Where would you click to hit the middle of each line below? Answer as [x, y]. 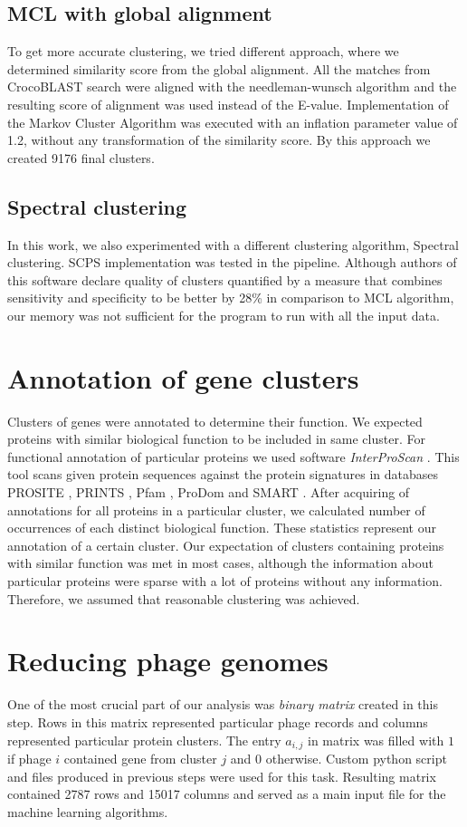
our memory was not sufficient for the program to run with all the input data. [224, 315]
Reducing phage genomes [168, 661]
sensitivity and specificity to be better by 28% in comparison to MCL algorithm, [231, 298]
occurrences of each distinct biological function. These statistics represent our [222, 528]
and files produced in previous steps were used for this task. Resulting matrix [222, 776]
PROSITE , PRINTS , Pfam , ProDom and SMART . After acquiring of [209, 492]
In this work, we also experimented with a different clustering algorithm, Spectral [233, 244]
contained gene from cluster [140, 758]
